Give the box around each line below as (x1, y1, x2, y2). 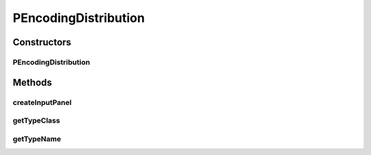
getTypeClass (12, 116, 60, 126)
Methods (12, 76, 52, 88)
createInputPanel (12, 97, 72, 107)
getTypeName (12, 134, 61, 143)
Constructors (12, 36, 71, 48)
